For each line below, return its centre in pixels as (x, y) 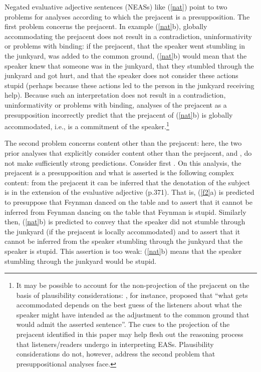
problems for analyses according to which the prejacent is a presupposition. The (127, 16)
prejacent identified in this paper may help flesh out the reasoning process (130, 334)
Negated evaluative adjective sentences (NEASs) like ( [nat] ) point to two (116, 7)
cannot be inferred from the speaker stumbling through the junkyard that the (124, 241)
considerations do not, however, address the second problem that (116, 354)
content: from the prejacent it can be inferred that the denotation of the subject (127, 182)
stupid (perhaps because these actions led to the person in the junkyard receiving (129, 85)
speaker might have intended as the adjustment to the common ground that (133, 314)
